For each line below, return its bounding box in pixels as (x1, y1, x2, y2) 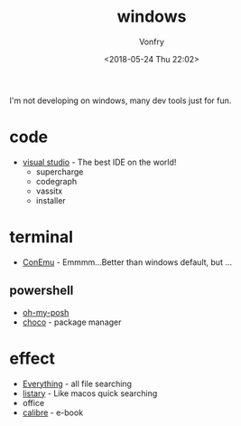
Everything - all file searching (22, 378, 133, 389)
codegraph (35, 175, 78, 186)
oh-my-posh (22, 307, 70, 317)
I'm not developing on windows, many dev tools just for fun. (9, 95, 232, 106)
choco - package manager (22, 317, 122, 327)
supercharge (35, 166, 84, 177)
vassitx (35, 185, 63, 196)
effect (9, 348, 56, 368)
